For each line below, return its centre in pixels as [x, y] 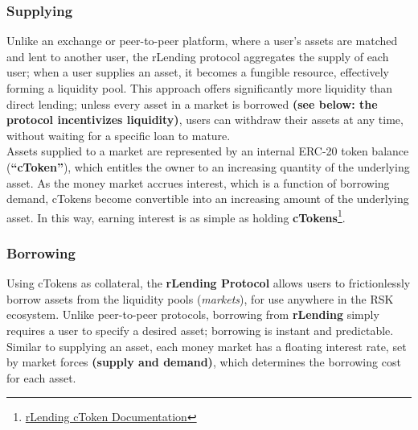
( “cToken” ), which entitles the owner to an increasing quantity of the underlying [208, 166]
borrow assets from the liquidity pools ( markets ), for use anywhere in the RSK [200, 298]
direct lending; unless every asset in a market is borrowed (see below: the [192, 103]
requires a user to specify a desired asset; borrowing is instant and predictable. [200, 330]
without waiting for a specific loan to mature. [119, 135]
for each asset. [41, 377]
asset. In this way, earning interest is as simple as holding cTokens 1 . [176, 216]
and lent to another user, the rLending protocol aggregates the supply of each [198, 56]
